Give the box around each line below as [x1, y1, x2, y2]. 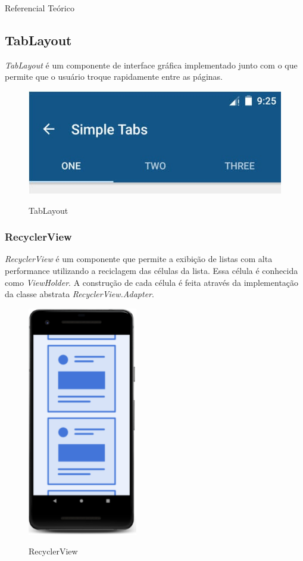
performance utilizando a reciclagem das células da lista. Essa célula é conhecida [5, 264, 298, 276]
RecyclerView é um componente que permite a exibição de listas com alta [5, 253, 273, 265]
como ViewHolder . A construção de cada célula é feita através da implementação [5, 276, 299, 288]
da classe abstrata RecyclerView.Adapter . [5, 288, 154, 300]
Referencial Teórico [5, 2, 74, 14]
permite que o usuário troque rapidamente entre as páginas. [5, 70, 223, 83]
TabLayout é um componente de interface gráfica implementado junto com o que [5, 58, 298, 71]
